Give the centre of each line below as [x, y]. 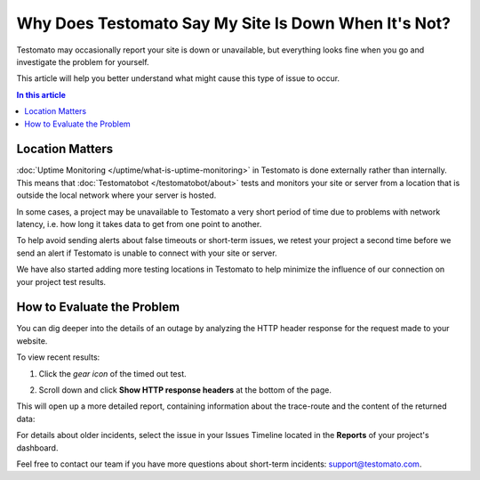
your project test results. [61, 281]
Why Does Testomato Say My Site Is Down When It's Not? [233, 23]
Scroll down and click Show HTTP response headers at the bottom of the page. [185, 390]
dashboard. [37, 447]
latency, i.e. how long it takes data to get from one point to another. [139, 224]
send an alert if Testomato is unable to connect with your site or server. [147, 253]
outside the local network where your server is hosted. [116, 195]
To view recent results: [58, 357]
